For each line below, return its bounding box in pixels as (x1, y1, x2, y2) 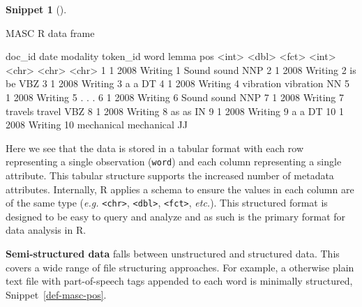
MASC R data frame (6, 25, 95, 40)
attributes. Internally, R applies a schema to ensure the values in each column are (6, 181, 354, 196)
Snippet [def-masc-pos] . (6, 287, 107, 301)
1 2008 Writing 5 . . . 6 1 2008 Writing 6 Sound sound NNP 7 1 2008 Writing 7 (6, 89, 345, 104)
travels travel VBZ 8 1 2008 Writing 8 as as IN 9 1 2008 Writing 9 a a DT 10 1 (6, 103, 344, 118)
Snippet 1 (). (6, 2, 67, 16)
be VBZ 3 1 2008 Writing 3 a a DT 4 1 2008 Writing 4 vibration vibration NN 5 (6, 76, 349, 91)
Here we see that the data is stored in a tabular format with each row (6, 140, 303, 155)
